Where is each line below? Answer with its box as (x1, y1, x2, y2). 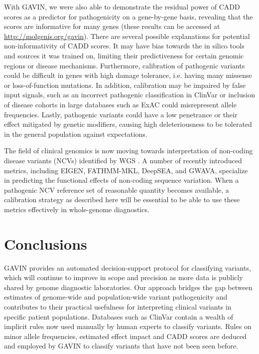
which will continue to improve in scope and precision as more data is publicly (4, 272, 243, 283)
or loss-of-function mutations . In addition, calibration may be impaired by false (4, 79, 246, 90)
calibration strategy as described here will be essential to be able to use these (4, 194, 240, 205)
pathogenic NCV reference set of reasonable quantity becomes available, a (4, 184, 229, 195)
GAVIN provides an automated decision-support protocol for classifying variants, (4, 262, 251, 273)
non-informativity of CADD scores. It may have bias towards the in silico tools (4, 40, 245, 51)
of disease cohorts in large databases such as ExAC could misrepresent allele (4, 99, 237, 109)
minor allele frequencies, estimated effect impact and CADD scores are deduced (4, 331, 247, 341)
